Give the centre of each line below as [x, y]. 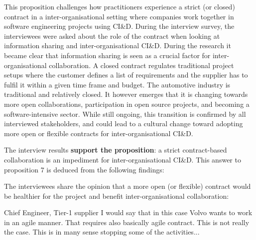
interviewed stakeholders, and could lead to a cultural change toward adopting [124, 123]
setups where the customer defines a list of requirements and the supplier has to [126, 75]
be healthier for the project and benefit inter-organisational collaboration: [117, 196]
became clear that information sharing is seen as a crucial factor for [107, 55]
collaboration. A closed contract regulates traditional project [141, 65]
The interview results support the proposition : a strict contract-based [116, 150]
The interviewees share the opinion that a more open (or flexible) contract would [128, 186]
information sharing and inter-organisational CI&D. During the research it [118, 45]
